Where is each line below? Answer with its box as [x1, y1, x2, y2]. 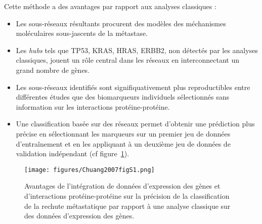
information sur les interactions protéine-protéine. [16, 101, 170, 112]
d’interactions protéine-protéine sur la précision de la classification [24, 190, 230, 201]
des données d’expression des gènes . [24, 210, 135, 221]
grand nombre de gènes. [16, 64, 90, 75]
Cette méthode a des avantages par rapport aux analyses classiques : [4, 1, 216, 11]
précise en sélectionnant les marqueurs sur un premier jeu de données [16, 128, 231, 139]
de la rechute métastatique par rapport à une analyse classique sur [24, 200, 231, 211]
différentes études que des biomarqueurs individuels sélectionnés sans [16, 92, 229, 102]
